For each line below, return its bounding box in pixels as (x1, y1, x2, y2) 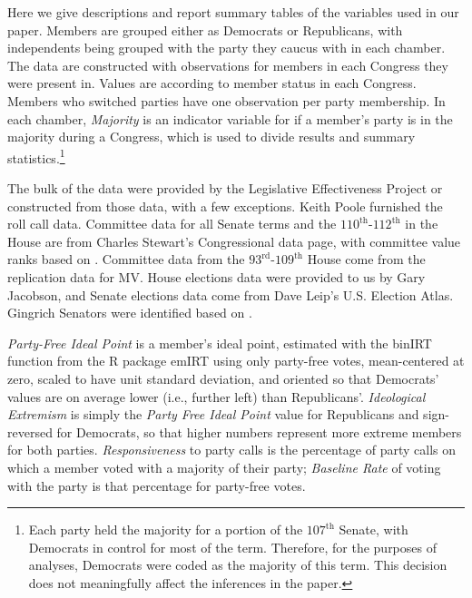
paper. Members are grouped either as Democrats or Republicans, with (7, 20, 403, 39)
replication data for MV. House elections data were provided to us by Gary (7, 267, 426, 286)
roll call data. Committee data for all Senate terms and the (7, 214, 337, 233)
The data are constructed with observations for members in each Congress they (7, 55, 448, 74)
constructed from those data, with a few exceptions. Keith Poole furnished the (7, 196, 443, 215)
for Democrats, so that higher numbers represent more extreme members (56, 422, 462, 441)
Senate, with (339, 520, 408, 539)
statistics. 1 (7, 145, 65, 167)
